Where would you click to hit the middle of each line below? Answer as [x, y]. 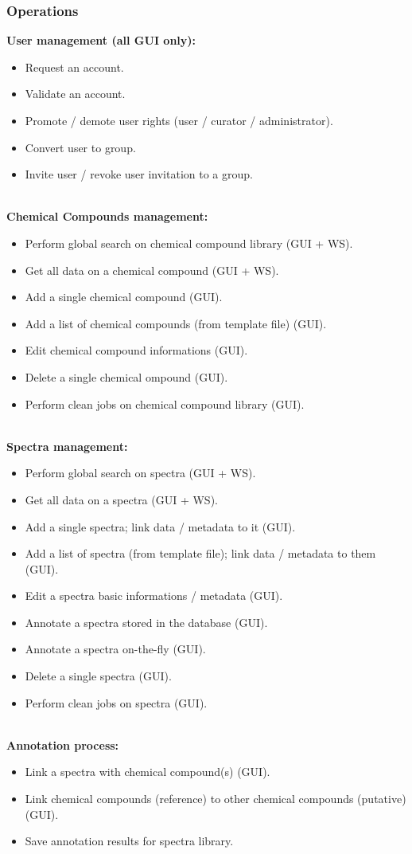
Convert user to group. [80, 147]
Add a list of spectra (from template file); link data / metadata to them [200, 553]
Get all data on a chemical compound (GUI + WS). [152, 270]
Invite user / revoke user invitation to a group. [139, 174]
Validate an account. [75, 94]
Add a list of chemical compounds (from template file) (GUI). [176, 323]
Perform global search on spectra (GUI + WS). [140, 473]
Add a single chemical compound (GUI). [124, 297]
